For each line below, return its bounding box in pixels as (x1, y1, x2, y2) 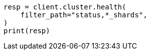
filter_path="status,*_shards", (20, 11, 147, 19)
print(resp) (4, 27, 50, 35)
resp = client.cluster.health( (4, 3, 126, 11)
